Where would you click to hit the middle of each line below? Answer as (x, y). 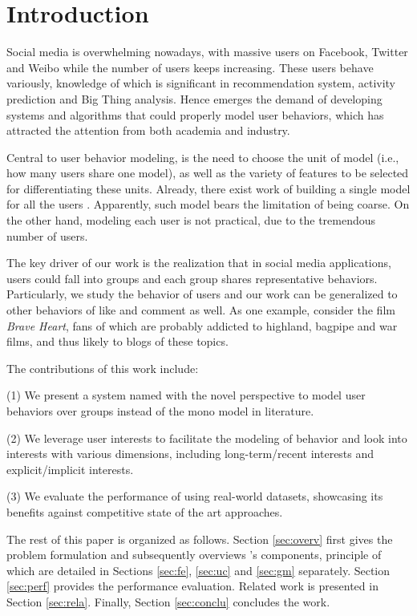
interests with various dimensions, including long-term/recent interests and (190, 454)
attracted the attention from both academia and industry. (148, 130)
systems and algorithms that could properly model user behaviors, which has (195, 114)
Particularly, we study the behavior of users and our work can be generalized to (202, 294)
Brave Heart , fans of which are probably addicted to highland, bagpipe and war (202, 325)
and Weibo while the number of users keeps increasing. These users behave (190, 67)
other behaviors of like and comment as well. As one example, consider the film (201, 310)
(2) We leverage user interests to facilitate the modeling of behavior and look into (207, 438)
